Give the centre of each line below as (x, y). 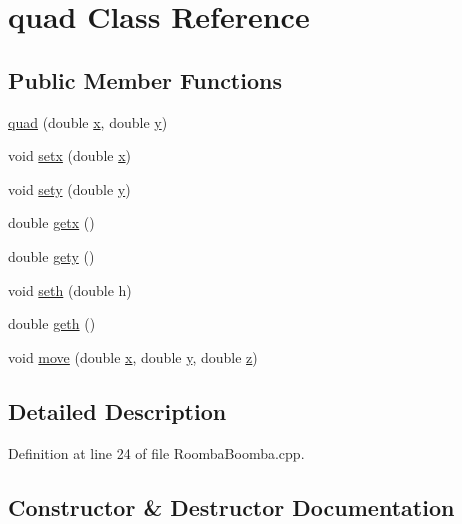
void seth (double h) (70, 289)
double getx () (51, 222)
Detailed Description (117, 410)
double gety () (51, 255)
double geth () (52, 323)
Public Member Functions (145, 79)
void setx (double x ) (70, 155)
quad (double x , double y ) (88, 121)
